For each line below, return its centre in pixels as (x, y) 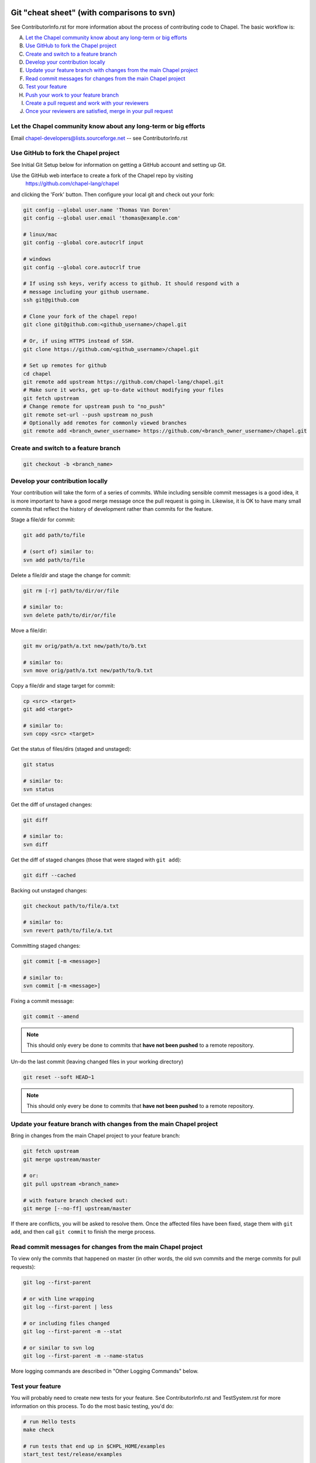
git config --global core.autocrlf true (82, 267)
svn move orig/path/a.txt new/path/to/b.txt (88, 670)
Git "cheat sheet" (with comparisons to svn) (93, 13)
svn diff (36, 844)
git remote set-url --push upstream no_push (88, 415)
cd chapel (37, 374)
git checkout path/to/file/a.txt (71, 906)
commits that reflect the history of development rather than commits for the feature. (112, 509)
